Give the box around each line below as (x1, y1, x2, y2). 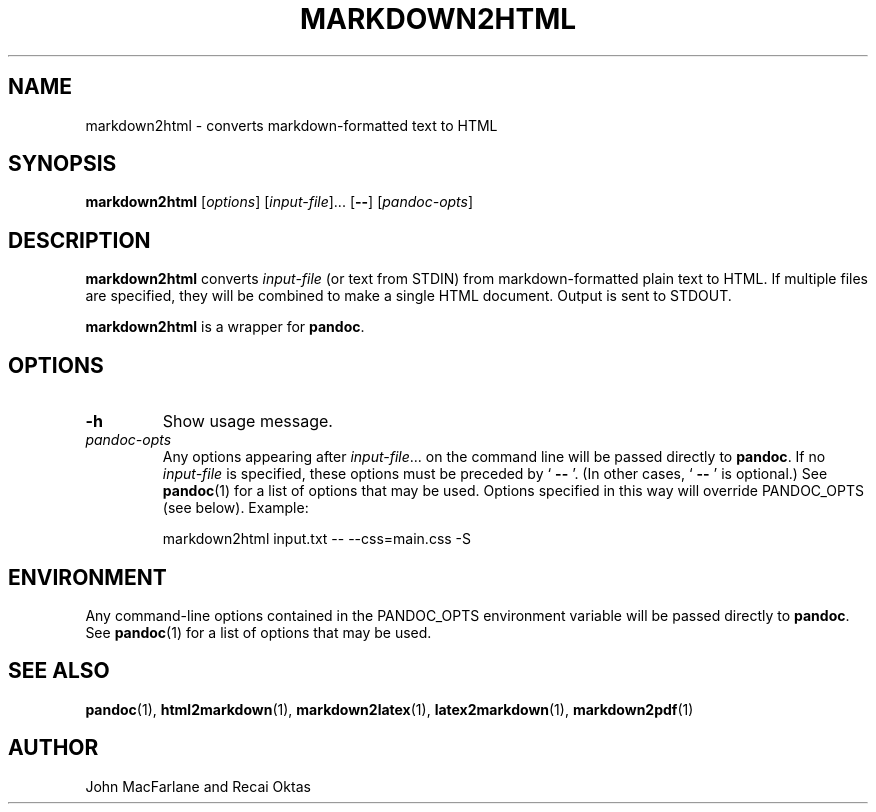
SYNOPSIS (8, 151, 117, 177)
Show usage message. (162, 411, 333, 432)
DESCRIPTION (8, 227, 151, 253)
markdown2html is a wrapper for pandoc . (85, 318, 365, 336)
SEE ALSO (8, 658, 110, 684)
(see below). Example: (162, 499, 309, 517)
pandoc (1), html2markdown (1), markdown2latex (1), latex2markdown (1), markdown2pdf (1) (85, 700, 694, 718)
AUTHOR (8, 735, 99, 761)
